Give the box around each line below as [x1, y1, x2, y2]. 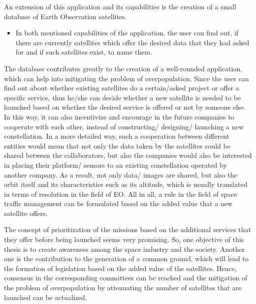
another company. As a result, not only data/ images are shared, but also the [4, 169, 237, 180]
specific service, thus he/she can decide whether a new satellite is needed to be [4, 92, 241, 102]
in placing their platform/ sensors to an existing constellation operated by [4, 159, 227, 170]
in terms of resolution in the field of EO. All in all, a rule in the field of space [4, 188, 237, 199]
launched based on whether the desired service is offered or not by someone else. [4, 102, 246, 112]
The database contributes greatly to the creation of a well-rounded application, [4, 63, 243, 73]
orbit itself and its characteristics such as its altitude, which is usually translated [4, 179, 248, 189]
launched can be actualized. [4, 292, 87, 302]
